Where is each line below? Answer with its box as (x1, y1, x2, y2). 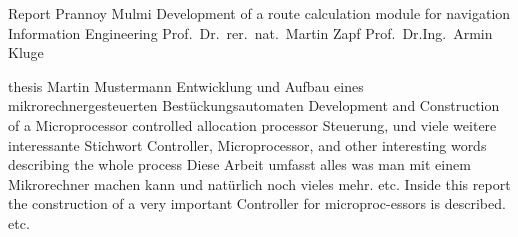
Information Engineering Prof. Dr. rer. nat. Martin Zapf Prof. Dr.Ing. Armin (8, 22, 493, 43)
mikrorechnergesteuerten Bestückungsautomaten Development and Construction (8, 95, 500, 116)
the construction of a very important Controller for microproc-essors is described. (8, 193, 506, 214)
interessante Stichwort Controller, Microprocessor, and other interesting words (8, 134, 487, 155)
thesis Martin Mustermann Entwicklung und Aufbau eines (8, 75, 364, 96)
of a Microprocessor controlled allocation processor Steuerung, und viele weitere (8, 114, 497, 135)
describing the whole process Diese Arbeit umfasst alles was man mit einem (8, 154, 471, 175)
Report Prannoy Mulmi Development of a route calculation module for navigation (8, 3, 511, 23)
